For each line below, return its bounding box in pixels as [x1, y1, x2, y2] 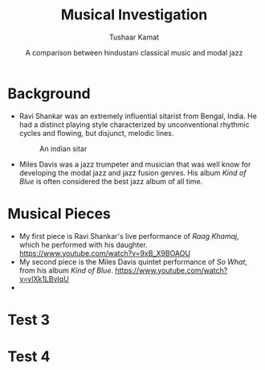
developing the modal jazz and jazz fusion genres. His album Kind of [18, 167, 247, 178]
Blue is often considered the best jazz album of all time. [18, 176, 203, 186]
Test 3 [7, 310, 50, 329]
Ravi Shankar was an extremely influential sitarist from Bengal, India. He [18, 111, 258, 121]
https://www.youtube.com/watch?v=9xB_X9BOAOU [18, 248, 190, 258]
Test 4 [7, 347, 51, 365]
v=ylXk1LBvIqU [18, 273, 69, 283]
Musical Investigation [60, 6, 208, 24]
